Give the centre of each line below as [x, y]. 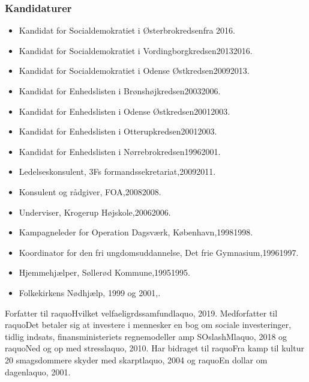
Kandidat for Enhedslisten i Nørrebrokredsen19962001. [120, 151]
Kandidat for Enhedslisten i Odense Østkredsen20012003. [124, 111]
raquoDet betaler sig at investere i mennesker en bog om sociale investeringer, [148, 325]
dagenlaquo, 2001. [38, 371]
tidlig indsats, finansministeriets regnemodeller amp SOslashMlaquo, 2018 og [146, 336]
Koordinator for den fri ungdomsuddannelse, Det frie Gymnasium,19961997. [159, 252]
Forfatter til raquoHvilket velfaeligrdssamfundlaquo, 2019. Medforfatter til [141, 313]
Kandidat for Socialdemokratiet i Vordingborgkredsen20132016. [136, 50]
